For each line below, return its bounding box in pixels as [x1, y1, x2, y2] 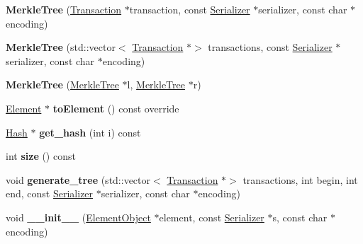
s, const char [272, 209, 328, 224]
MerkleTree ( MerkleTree [6, 77, 119, 92]
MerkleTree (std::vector [6, 40, 116, 54]
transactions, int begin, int [242, 172, 358, 187]
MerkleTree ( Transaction [6, 2, 122, 16]
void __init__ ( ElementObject [6, 209, 151, 224]
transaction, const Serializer [129, 2, 250, 16]
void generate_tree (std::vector [6, 172, 151, 187]
